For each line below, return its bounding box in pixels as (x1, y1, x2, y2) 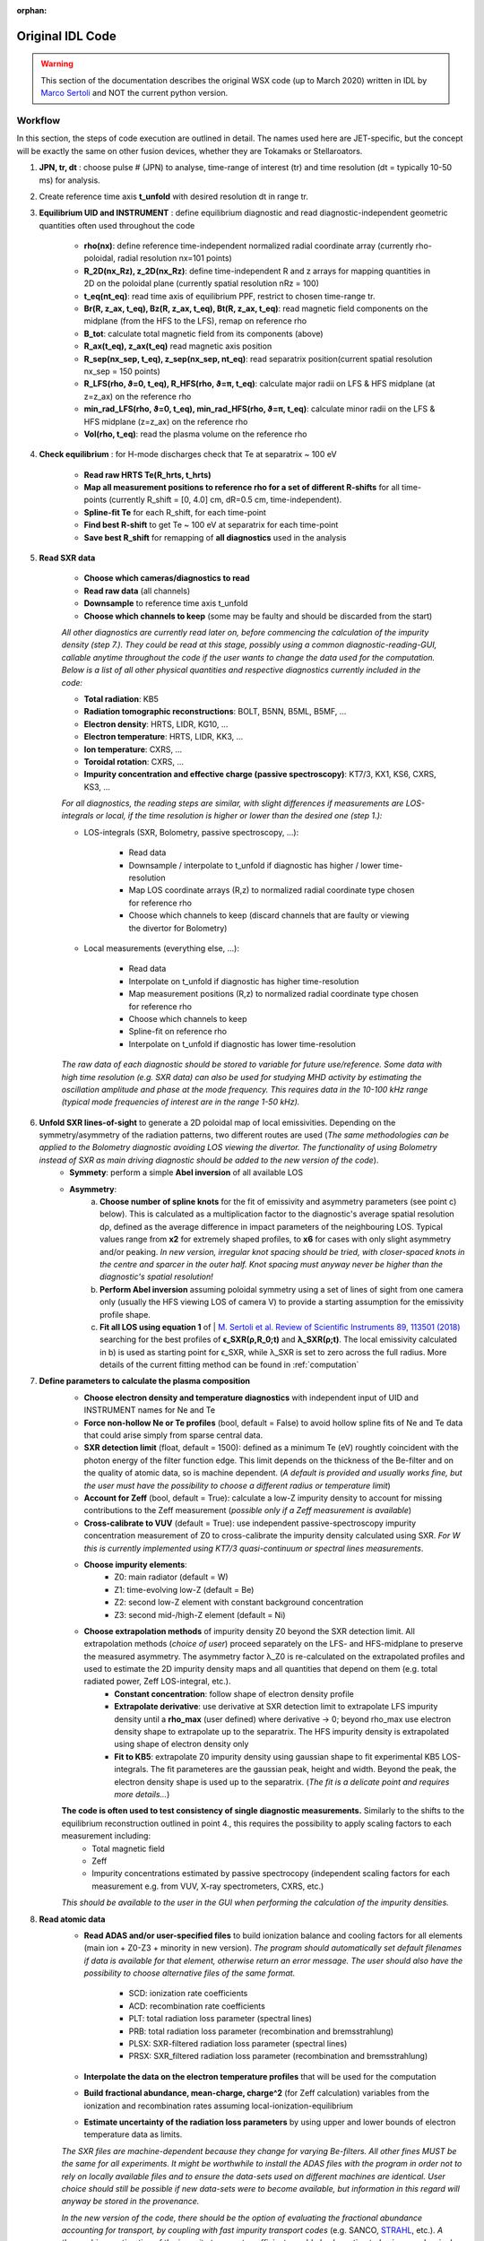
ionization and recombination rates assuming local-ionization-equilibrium (83, 2100, 354, 2111)
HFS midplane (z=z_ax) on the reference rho (83, 416, 248, 427)
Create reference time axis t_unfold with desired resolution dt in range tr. (39, 191, 308, 202)
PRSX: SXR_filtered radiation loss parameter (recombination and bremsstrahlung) (128, 2051, 428, 2062)
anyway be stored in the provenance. (61, 2196, 200, 2207)
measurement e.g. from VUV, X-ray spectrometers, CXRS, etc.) (91, 1881, 324, 1891)
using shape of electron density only (114, 1739, 249, 1750)
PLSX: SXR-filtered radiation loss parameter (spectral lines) (128, 2038, 348, 2049)
